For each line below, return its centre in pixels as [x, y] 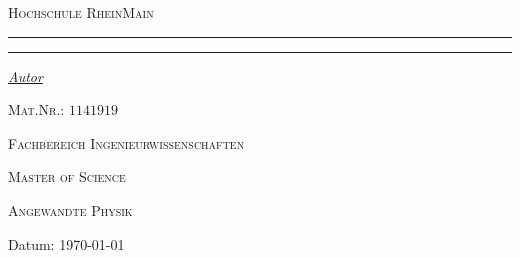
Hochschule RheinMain [81, 12]
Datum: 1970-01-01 [66, 243]
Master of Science [67, 176]
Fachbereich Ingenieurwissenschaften [126, 142]
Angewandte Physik [70, 209]
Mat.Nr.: [36, 109]
